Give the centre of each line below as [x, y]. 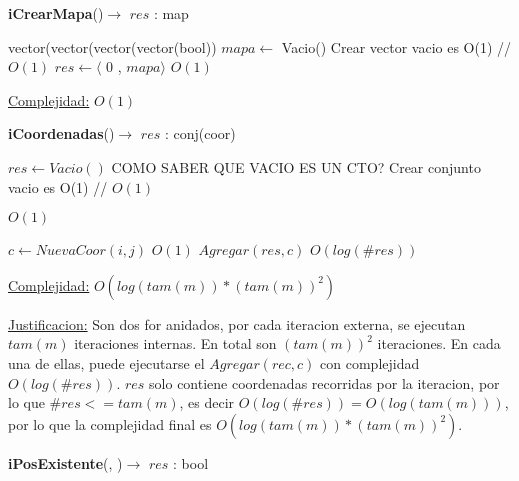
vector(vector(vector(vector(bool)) [112, 46]
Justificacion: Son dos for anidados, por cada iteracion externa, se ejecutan [237, 323]
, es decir [207, 402]
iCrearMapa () [56, 13]
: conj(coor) [200, 133]
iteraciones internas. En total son [175, 343]
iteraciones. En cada [439, 343]
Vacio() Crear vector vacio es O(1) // [396, 46]
